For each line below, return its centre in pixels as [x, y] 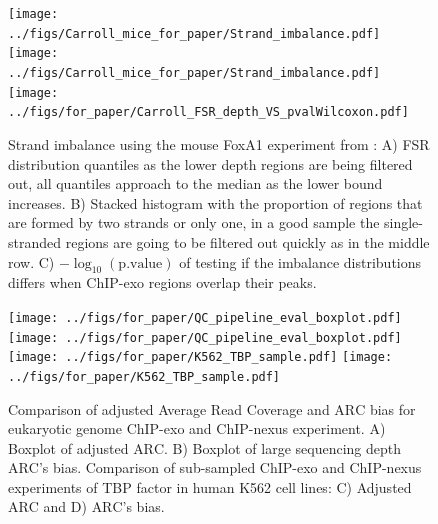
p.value [140, 263]
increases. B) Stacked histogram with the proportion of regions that [215, 202]
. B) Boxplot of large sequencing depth [282, 447]
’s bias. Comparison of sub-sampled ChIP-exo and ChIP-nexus [230, 467]
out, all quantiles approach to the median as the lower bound [195, 183]
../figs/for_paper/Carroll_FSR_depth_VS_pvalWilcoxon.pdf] [208, 112]
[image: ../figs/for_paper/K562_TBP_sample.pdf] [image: [200, 357]
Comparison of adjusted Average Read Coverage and [169, 408]
